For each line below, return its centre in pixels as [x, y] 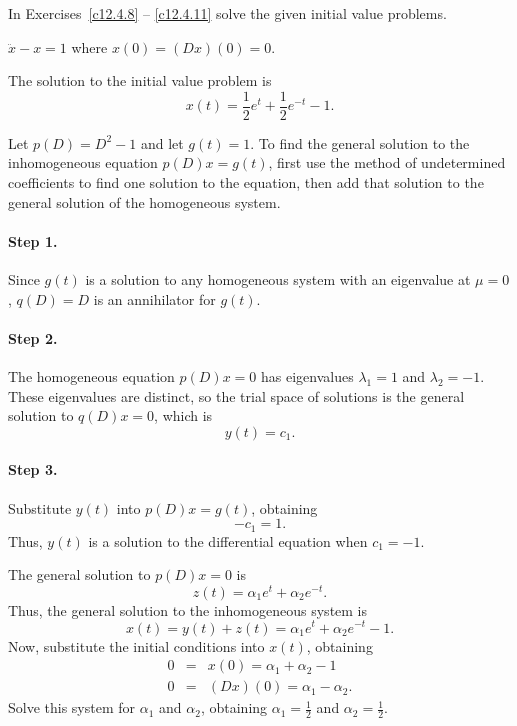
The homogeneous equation [91, 376]
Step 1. [33, 240]
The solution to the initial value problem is [140, 80]
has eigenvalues [307, 376]
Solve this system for [72, 707]
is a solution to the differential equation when [228, 540]
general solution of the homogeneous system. [144, 201]
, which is [183, 415]
